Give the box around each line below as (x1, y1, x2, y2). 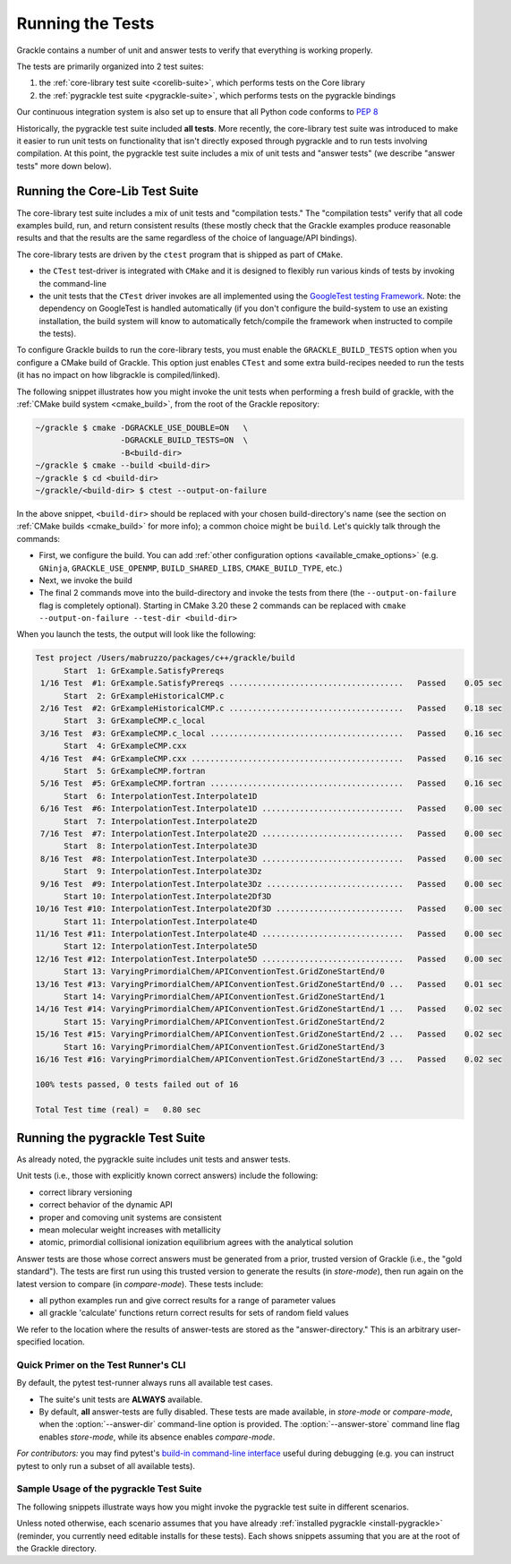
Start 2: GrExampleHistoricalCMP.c (64, 691, 225, 700)
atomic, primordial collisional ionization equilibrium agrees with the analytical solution (38, 1237, 353, 1248)
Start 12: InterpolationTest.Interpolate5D (64, 941, 258, 951)
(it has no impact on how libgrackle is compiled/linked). (16, 370, 221, 381)
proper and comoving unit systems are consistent (38, 1212, 223, 1223)
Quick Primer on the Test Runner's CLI (16, 1358, 186, 1371)
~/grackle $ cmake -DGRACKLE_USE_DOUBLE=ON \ (35, 423, 248, 434)
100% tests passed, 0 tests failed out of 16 (35, 1079, 239, 1089)
